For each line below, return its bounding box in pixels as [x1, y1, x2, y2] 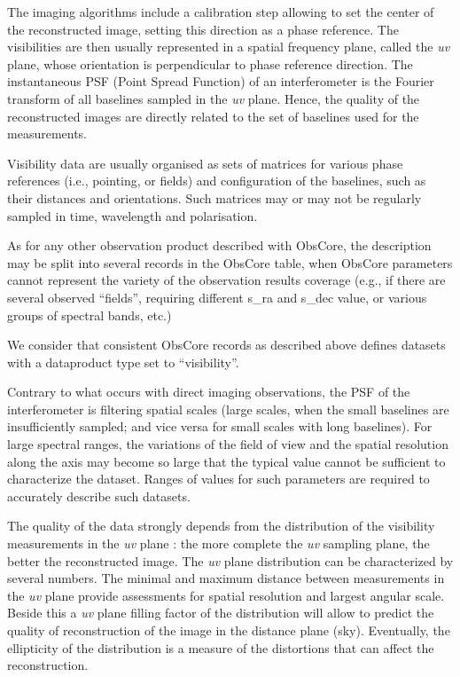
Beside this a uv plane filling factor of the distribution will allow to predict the [7, 603, 434, 622]
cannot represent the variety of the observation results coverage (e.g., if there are [7, 271, 446, 289]
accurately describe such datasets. [7, 486, 191, 505]
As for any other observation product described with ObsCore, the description [7, 236, 432, 255]
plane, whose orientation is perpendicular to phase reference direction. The [7, 54, 413, 73]
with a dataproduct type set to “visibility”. [7, 352, 239, 371]
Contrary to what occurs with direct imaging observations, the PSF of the [7, 382, 410, 401]
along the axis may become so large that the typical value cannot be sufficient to [7, 452, 446, 470]
